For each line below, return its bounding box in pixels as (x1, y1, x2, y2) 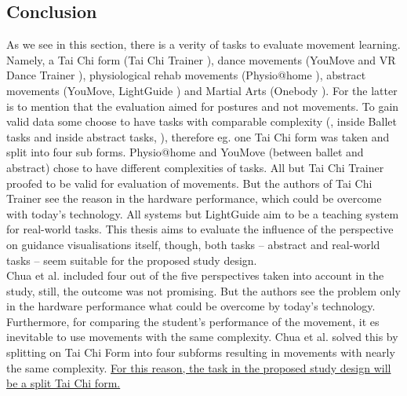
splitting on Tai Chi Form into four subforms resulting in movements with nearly (6, 344, 395, 361)
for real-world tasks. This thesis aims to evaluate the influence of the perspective (6, 221, 394, 237)
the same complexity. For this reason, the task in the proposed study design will (6, 359, 391, 376)
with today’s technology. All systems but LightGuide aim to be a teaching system (6, 205, 399, 222)
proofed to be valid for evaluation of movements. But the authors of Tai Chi (6, 174, 372, 191)
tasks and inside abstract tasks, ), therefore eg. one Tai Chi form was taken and (6, 128, 390, 145)
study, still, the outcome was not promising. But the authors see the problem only (6, 282, 401, 299)
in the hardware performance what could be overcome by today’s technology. (6, 298, 376, 314)
